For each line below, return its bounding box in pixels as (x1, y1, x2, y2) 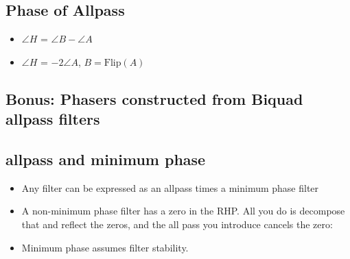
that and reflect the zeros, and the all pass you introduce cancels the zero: (21, 217, 333, 231)
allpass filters (5, 108, 100, 129)
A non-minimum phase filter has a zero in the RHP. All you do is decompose (21, 203, 345, 218)
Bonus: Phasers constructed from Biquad (5, 88, 303, 109)
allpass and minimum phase (5, 148, 206, 169)
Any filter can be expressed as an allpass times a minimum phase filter (21, 180, 319, 195)
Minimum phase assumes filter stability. (21, 240, 189, 254)
